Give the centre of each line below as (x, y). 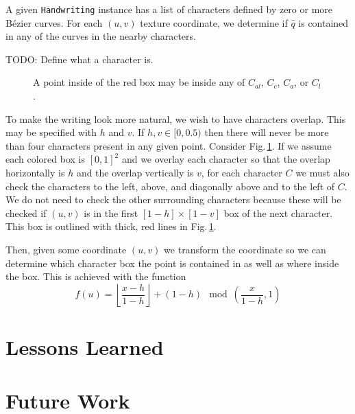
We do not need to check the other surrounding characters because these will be (173, 199)
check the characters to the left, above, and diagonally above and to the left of (170, 186)
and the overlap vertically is (135, 172)
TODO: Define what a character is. (79, 59)
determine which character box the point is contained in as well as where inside (172, 263)
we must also (322, 172)
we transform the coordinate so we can (245, 249)
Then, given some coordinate (66, 249)
